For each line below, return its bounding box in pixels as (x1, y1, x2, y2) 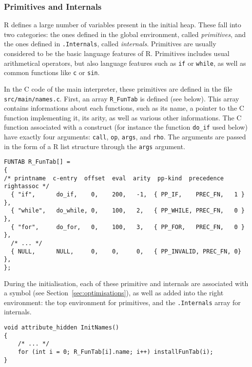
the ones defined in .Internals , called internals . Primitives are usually (4, 39, 216, 49)
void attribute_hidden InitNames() (4, 324, 119, 331)
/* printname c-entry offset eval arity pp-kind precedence (4, 174, 224, 182)
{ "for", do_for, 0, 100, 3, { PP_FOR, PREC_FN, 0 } (11, 223, 245, 231)
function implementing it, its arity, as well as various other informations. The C (4, 112, 242, 122)
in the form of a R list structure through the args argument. (4, 141, 185, 151)
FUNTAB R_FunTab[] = (4, 158, 71, 166)
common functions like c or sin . (4, 67, 100, 77)
